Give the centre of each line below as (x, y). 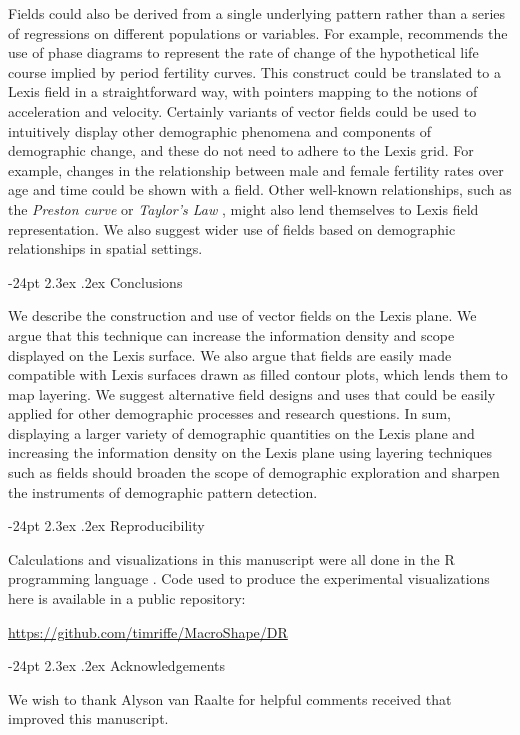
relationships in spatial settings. (105, 248)
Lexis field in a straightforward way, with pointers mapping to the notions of (243, 91)
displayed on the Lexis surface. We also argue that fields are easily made (230, 354)
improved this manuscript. (88, 718)
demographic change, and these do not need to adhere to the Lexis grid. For (241, 150)
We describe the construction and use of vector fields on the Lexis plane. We (242, 315)
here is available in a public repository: (127, 598)
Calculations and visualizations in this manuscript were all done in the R (231, 558)
